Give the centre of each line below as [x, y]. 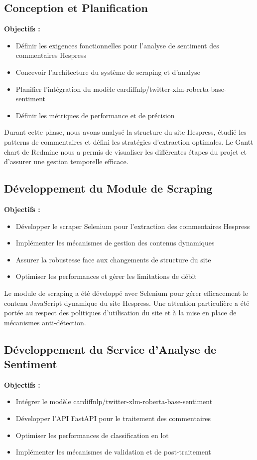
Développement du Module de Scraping [108, 188]
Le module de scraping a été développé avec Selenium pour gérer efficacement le [126, 293]
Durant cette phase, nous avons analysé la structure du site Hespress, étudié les [125, 132]
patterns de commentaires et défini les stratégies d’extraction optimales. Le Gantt [129, 141]
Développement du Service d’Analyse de [110, 349]
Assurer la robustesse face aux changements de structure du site [113, 259]
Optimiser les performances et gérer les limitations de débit [106, 276]
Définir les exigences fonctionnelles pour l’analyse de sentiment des [117, 45]
